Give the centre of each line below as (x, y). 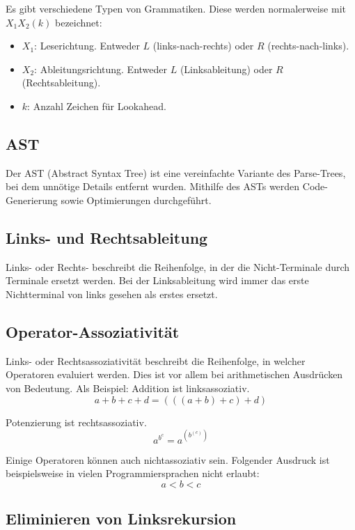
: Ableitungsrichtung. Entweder (101, 69)
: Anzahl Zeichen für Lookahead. (97, 106)
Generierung (32, 200)
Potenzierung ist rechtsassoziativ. (76, 422)
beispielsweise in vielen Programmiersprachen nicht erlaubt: (133, 473)
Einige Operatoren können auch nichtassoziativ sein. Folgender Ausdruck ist (168, 459)
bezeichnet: (78, 22)
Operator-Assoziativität (93, 331)
